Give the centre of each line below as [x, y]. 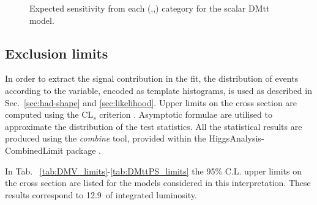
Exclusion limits [57, 53]
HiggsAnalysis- [237, 138]
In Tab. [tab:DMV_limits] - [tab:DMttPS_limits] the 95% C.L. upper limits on [153, 171]
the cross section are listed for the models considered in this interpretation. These [158, 183]
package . [84, 150]
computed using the [42, 114]
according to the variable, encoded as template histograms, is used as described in [158, 90]
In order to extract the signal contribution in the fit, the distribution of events [152, 78]
